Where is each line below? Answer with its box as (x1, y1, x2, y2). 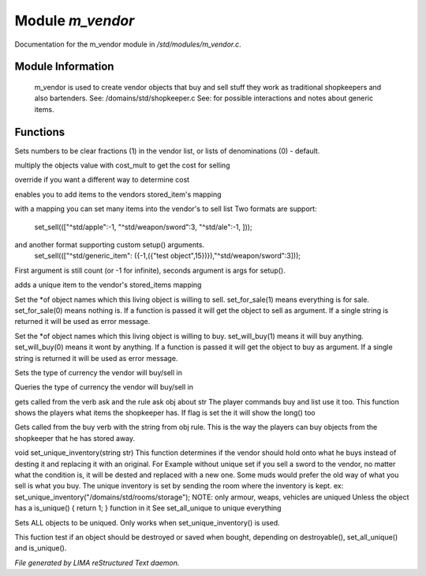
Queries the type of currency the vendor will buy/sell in (14, 382, 193, 392)
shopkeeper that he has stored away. (14, 433, 136, 442)
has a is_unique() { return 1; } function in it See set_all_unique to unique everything (14, 503, 282, 513)
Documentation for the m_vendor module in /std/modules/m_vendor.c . (14, 40, 242, 49)
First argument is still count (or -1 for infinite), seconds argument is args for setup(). (14, 265, 286, 275)
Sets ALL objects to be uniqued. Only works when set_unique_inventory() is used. (14, 518, 280, 527)
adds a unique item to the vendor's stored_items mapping (14, 280, 202, 290)
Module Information (14, 60, 114, 73)
